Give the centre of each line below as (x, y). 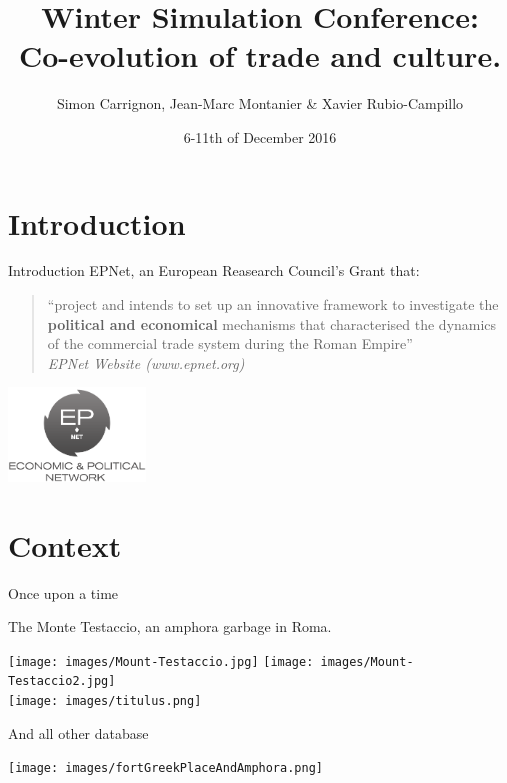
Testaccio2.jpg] (62, 681)
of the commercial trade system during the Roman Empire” (230, 343)
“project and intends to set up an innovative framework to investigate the (273, 304)
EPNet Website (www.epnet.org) (146, 362)
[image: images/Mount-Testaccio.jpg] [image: (161, 661)
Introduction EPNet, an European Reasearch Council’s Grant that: (214, 270)
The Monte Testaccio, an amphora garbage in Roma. (170, 626)
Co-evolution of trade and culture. (260, 55)
